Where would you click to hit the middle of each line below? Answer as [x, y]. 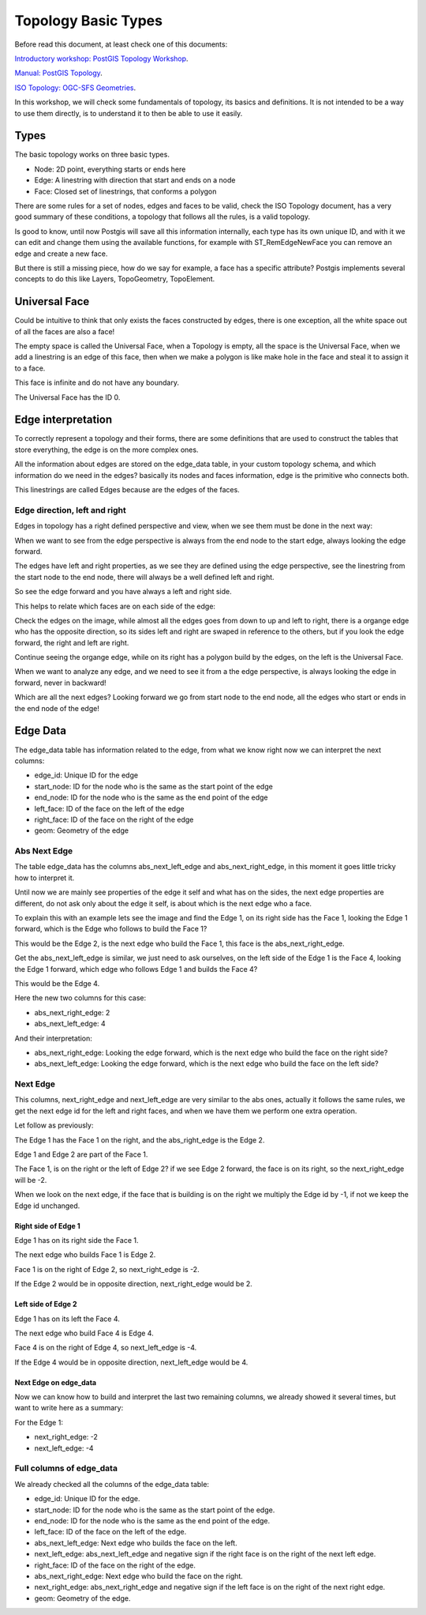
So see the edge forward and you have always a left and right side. [123, 592]
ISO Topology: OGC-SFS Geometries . [75, 88]
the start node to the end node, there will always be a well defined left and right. [145, 577]
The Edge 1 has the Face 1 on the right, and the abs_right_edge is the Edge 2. [140, 1140]
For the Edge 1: [39, 1422]
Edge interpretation [64, 420]
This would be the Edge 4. [57, 983]
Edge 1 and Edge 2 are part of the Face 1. [81, 1154]
